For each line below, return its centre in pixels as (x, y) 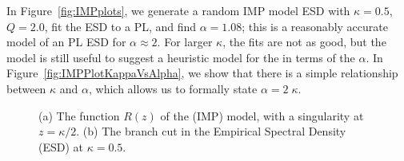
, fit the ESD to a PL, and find (120, 26)
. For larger (185, 42)
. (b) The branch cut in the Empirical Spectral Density (211, 131)
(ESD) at (61, 146)
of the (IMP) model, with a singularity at (262, 115)
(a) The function (79, 115)
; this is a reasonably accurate (315, 26)
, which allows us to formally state (173, 88)
